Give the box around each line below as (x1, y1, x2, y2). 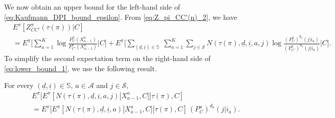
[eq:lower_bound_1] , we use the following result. (4, 63, 157, 73)
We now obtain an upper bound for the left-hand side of (4, 2, 180, 12)
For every (4, 80, 34, 91)
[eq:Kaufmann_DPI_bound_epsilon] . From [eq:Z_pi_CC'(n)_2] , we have (4, 11, 237, 22)
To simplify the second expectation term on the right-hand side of (4, 53, 211, 63)
